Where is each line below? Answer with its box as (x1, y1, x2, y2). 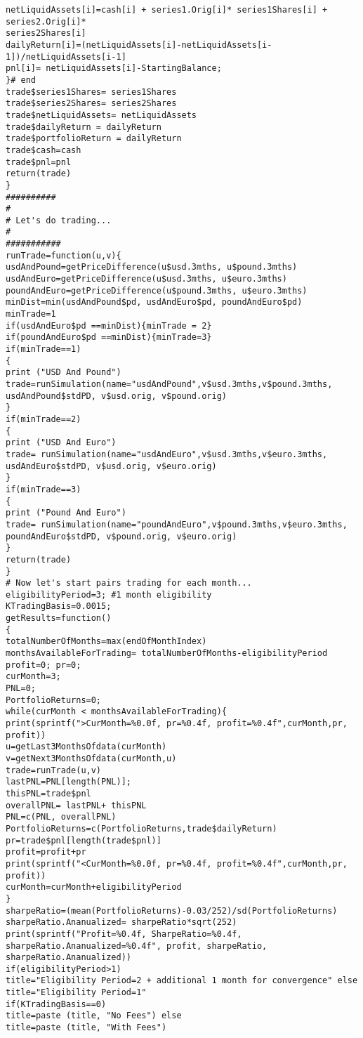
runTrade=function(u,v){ (6, 250, 121, 261)
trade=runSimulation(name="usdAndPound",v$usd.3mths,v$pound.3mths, (6, 379, 333, 389)
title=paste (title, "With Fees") (6, 1023, 167, 1033)
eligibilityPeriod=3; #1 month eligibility (6, 589, 212, 600)
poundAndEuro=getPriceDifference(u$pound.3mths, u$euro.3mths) (6, 285, 308, 296)
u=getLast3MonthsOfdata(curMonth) (6, 742, 167, 752)
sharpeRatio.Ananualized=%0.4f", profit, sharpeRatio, (6, 940, 268, 951)
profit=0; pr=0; (6, 659, 81, 670)
